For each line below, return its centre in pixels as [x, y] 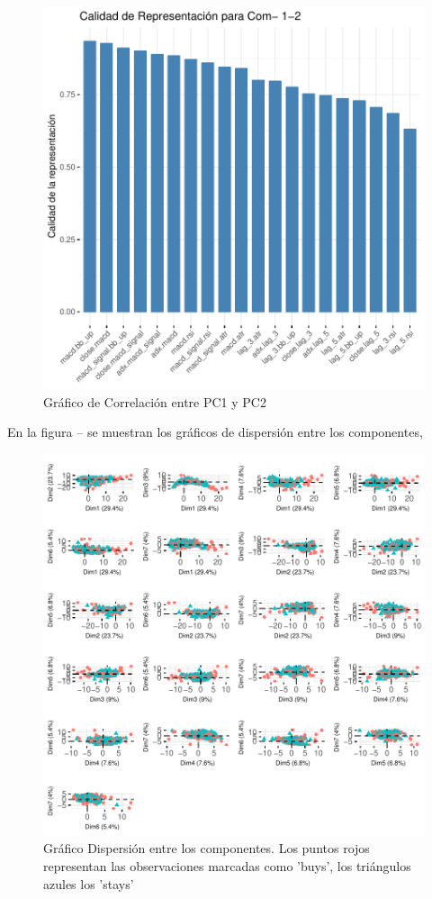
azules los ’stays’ [89, 883]
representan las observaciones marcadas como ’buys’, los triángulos [227, 865]
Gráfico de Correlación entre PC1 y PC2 [155, 401]
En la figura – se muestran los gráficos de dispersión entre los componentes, [215, 432]
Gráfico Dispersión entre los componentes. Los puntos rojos [207, 848]
